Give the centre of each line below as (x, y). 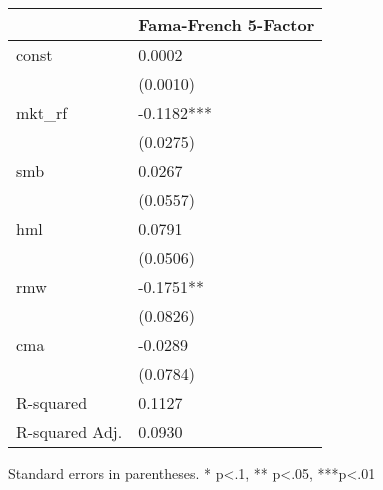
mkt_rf (42, 112)
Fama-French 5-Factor (226, 24)
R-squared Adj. (69, 431)
